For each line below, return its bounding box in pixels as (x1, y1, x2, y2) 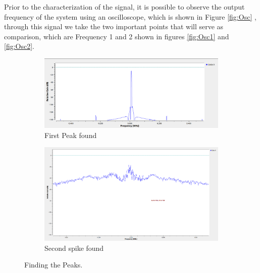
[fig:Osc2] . (4, 41, 34, 51)
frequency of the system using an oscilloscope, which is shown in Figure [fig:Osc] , (4, 11, 256, 22)
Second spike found (44, 242, 104, 253)
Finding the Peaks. (24, 259, 83, 270)
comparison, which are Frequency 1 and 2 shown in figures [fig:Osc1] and (4, 31, 229, 41)
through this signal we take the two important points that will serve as (4, 21, 224, 32)
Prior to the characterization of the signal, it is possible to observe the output (4, 2, 245, 12)
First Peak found (44, 129, 97, 140)
